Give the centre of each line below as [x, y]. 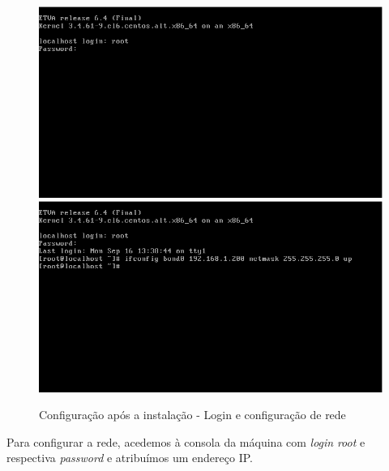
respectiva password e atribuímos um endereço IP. [130, 458]
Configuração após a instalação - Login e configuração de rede [192, 415]
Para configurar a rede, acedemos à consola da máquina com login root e [186, 441]
